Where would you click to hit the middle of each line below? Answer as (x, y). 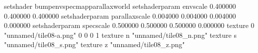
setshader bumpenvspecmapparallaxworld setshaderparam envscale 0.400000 (120, 6)
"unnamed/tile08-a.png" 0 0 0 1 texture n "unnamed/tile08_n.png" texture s (120, 35)
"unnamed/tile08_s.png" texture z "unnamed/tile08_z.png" (94, 44)
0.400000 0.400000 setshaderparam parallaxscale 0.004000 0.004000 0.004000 (120, 15)
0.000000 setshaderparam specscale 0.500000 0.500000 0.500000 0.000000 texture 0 (129, 25)
